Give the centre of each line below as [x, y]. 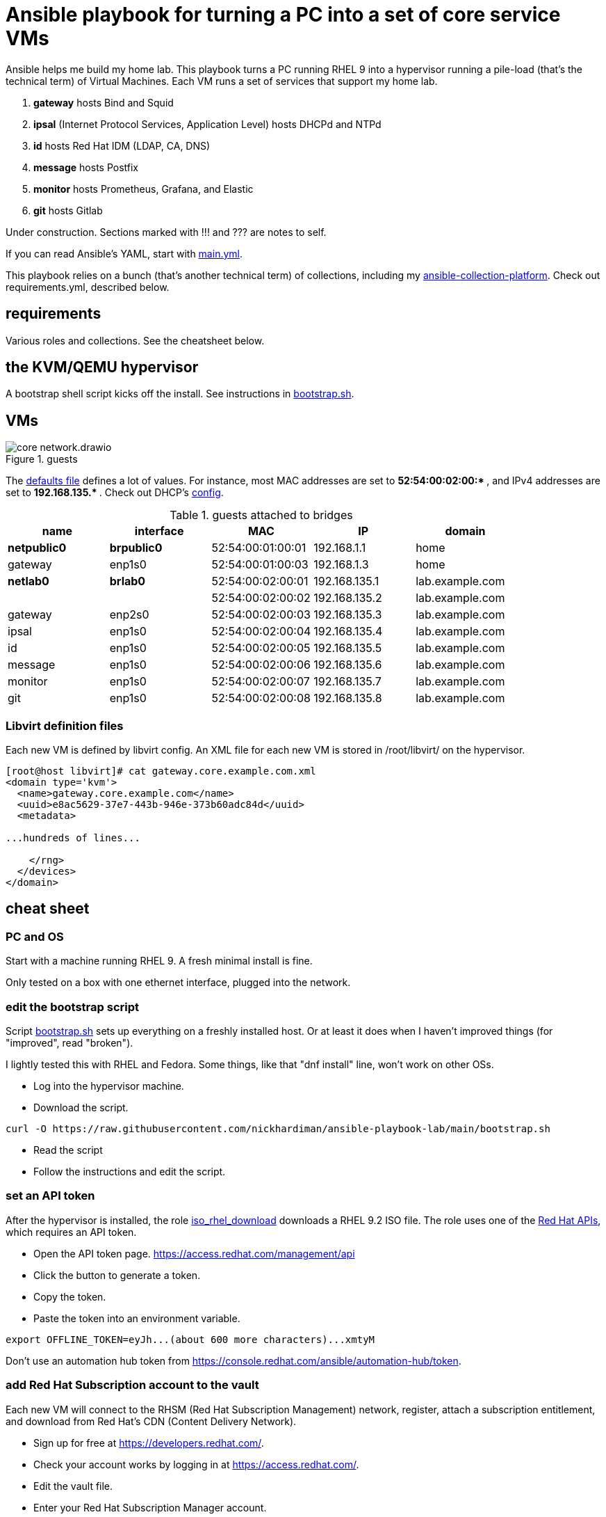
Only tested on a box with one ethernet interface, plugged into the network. [178, 983]
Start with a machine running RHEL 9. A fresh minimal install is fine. [159, 961]
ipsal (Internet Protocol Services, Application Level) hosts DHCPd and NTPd [207, 124]
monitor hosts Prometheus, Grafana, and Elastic [144, 189]
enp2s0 [129, 615]
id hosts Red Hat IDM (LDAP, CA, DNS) [122, 145]
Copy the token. [70, 1296]
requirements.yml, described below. [88, 287]
